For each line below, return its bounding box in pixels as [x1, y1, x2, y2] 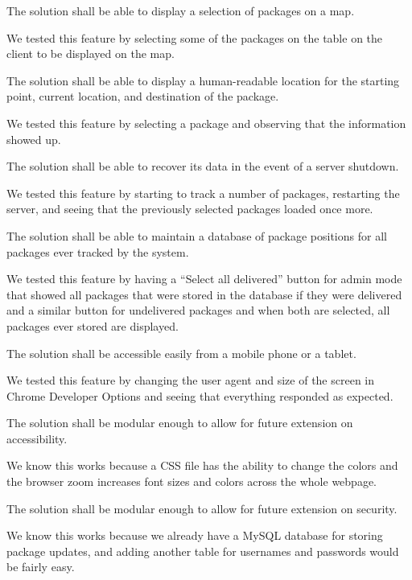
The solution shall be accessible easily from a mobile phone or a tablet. [6, 344, 356, 361]
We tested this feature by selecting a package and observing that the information [6, 114, 406, 131]
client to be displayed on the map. [6, 45, 175, 62]
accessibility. [6, 430, 68, 446]
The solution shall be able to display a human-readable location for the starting [6, 72, 400, 88]
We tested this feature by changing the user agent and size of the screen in [6, 372, 375, 389]
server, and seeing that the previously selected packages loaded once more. [6, 200, 373, 217]
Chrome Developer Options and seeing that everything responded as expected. [6, 387, 393, 404]
